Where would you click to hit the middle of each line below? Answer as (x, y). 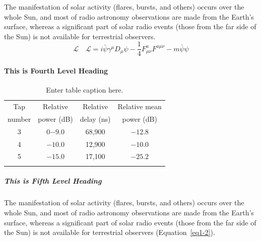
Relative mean (140, 106)
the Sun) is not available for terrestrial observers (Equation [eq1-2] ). (110, 232)
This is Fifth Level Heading (53, 181)
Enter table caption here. (85, 90)
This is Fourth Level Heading (56, 71)
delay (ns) (95, 118)
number (19, 118)
